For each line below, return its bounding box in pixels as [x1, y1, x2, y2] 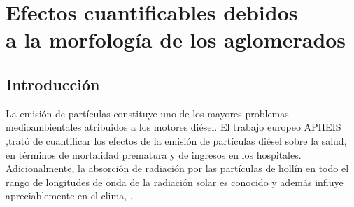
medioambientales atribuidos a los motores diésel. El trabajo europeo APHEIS [6, 120, 341, 134]
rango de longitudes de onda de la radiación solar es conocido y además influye [6, 174, 344, 189]
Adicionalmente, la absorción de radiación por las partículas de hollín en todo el [6, 161, 349, 176]
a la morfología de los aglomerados [6, 25, 346, 54]
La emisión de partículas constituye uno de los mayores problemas [6, 106, 289, 120]
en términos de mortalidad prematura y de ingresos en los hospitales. [6, 147, 302, 162]
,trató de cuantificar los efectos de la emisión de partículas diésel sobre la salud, [6, 133, 347, 148]
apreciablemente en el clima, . [6, 188, 133, 203]
